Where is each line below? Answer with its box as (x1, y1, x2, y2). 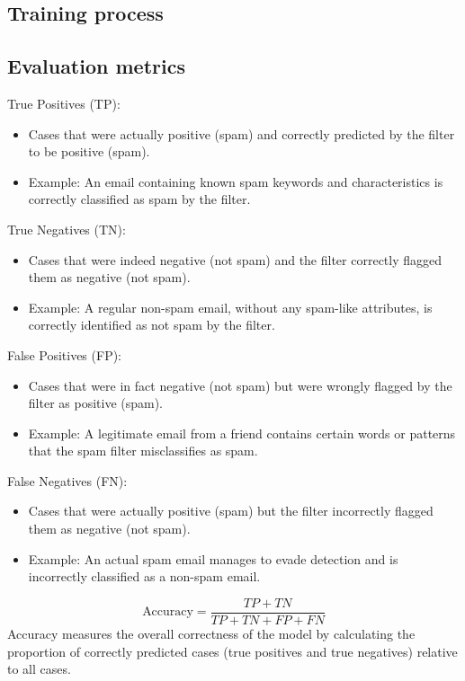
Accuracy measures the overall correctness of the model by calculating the (7, 624, 416, 642)
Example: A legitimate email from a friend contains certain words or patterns (28, 423, 456, 442)
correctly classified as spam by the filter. (28, 190, 251, 208)
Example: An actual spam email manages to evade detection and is (28, 549, 398, 568)
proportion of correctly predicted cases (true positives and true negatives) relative (7, 641, 458, 660)
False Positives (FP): (7, 345, 122, 364)
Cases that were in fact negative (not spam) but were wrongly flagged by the (28, 376, 452, 394)
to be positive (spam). (28, 142, 150, 161)
